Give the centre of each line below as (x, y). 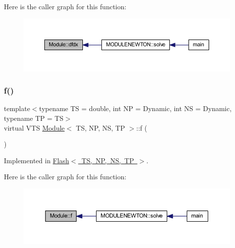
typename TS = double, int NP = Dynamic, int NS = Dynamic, (135, 108)
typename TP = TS (34, 118)
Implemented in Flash (37, 160)
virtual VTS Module (34, 127)
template (17, 108)
